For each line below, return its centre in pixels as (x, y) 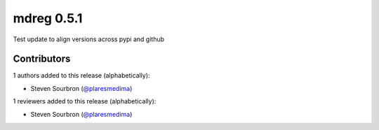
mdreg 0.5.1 (48, 18)
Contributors (42, 59)
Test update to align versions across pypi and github (89, 39)
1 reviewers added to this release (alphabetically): (85, 101)
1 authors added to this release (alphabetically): (81, 75)
